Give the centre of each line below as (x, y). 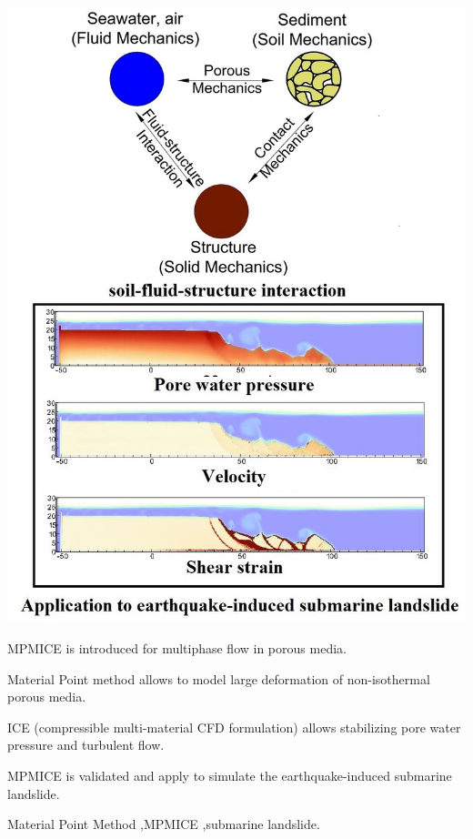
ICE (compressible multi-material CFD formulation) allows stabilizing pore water (234, 727)
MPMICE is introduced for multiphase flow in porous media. (177, 647)
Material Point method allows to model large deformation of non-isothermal (219, 678)
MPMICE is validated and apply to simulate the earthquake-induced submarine (230, 775)
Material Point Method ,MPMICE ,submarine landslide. (164, 824)
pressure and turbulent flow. (86, 745)
